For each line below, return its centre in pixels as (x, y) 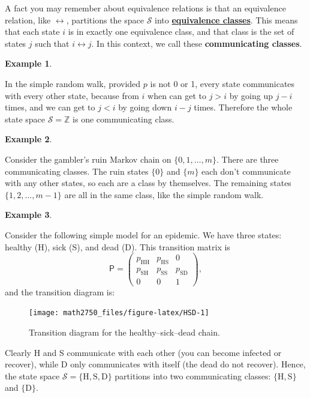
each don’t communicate (246, 171)
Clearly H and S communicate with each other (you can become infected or (143, 352)
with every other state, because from (72, 95)
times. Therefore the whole (243, 107)
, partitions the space (105, 20)
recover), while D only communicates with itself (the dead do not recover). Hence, (155, 364)
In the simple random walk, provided (73, 83)
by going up (251, 95)
